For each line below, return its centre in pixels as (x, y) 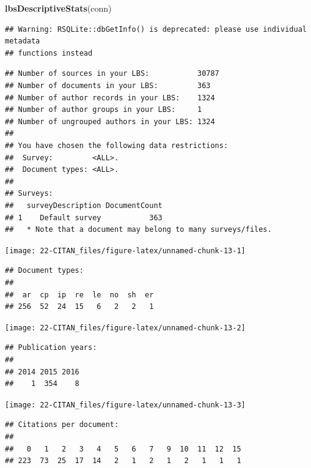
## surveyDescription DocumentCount (84, 205)
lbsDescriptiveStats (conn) (58, 8)
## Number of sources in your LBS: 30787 (112, 74)
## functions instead (49, 53)
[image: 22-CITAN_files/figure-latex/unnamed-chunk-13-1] (125, 251)
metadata (23, 41)
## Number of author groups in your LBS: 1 (104, 110)
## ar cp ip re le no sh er (79, 295)
